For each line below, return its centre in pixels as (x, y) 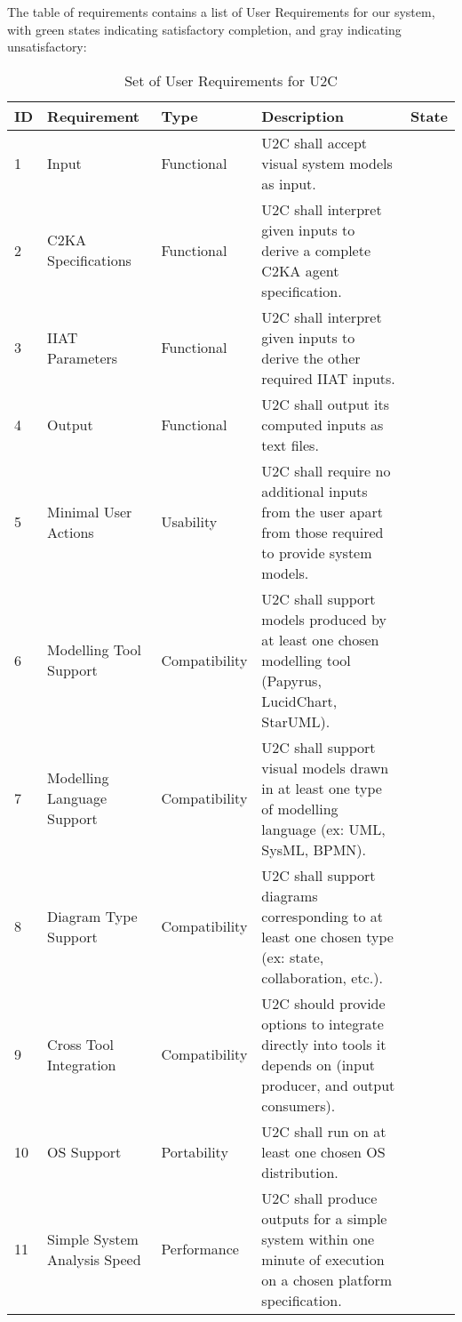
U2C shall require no (326, 470)
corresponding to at (322, 916)
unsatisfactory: (47, 47)
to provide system (317, 552)
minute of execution (323, 1259)
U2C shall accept (315, 142)
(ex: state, (293, 957)
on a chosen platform (327, 1279)
